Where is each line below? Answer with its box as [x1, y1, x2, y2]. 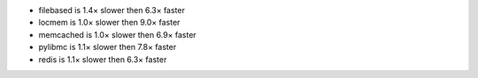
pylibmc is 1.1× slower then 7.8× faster [38, 42, 177, 53]
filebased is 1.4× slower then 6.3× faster [38, 5, 185, 15]
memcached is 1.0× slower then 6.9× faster [38, 29, 197, 39]
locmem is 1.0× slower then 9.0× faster [38, 18, 181, 28]
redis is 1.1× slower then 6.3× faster [38, 53, 167, 65]
